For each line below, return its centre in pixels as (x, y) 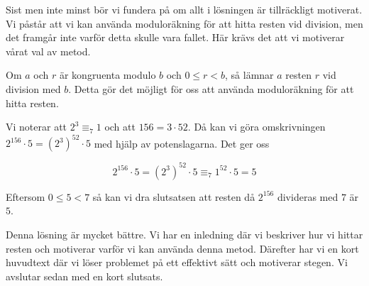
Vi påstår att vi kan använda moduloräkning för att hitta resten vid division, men (184, 23)
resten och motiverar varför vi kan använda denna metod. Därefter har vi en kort (182, 248)
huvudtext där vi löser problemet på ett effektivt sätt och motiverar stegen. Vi (177, 262)
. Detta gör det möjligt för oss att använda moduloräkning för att (211, 88)
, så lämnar (249, 75)
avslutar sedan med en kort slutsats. (84, 276)
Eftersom (26, 196)
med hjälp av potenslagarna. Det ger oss (182, 143)
